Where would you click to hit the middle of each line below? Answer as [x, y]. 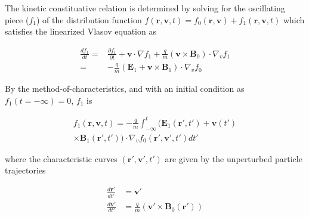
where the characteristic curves [61, 158]
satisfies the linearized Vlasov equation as [81, 31]
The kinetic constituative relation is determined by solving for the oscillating [145, 8]
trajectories [25, 170]
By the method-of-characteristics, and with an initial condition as [125, 89]
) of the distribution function [89, 19]
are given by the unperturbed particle [234, 158]
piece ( [17, 19]
